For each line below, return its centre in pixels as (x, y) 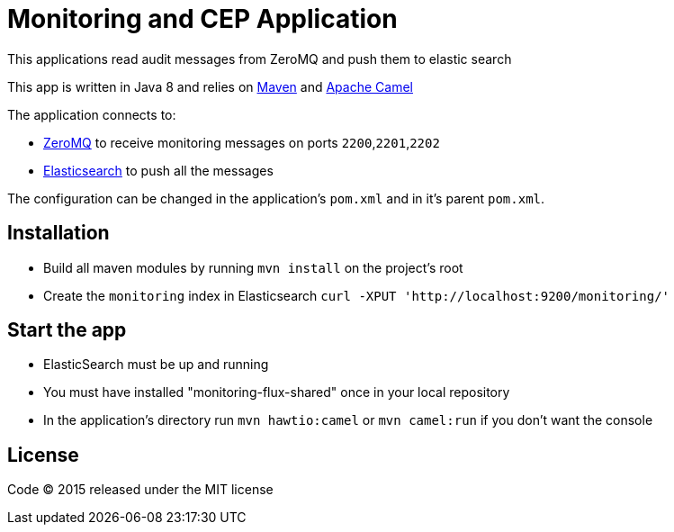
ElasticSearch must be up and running (156, 365)
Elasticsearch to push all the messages (158, 170)
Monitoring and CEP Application (202, 19)
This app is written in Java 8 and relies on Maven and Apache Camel (210, 86)
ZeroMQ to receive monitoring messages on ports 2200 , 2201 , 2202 (242, 142)
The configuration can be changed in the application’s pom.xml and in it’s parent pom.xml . (276, 198)
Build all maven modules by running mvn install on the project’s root (253, 267)
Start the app (67, 330)
